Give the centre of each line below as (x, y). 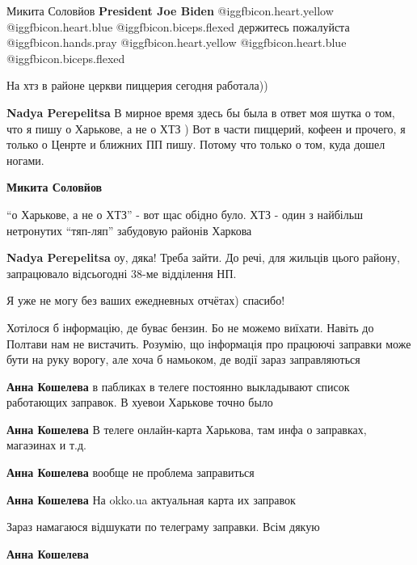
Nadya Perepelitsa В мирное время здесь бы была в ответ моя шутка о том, (201, 112)
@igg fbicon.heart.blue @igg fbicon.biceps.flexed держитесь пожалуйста (178, 26)
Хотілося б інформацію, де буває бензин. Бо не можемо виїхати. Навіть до (190, 327)
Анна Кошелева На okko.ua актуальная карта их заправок (151, 499)
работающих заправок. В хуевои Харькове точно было (140, 402)
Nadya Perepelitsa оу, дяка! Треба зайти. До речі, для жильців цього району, (203, 257)
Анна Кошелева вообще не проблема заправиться (131, 472)
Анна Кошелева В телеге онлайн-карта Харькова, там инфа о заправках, (187, 429)
